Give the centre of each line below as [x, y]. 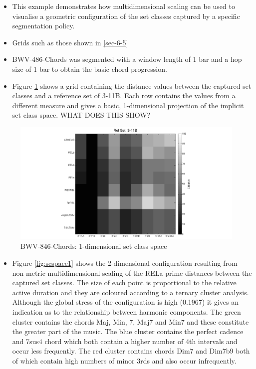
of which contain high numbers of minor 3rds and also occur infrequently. [124, 360]
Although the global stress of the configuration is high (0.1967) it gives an [125, 302]
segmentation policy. [43, 26]
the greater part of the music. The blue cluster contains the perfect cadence [128, 331]
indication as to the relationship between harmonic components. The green [127, 311]
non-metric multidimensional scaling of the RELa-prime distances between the [132, 273]
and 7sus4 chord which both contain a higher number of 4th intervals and [125, 341]
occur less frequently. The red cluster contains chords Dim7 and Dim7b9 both [131, 351]
